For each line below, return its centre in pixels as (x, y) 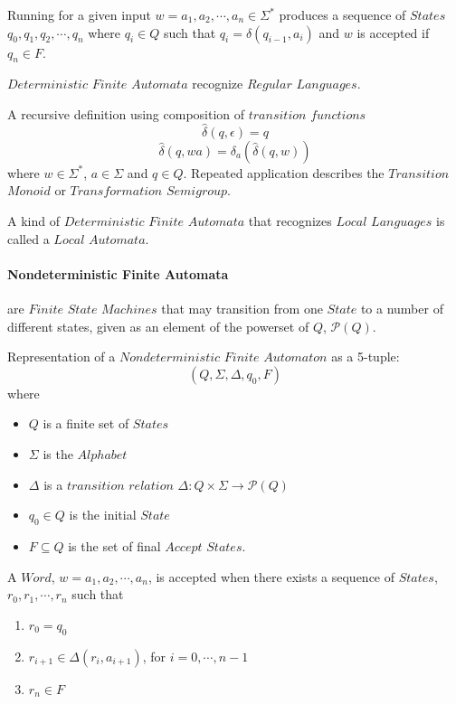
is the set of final (114, 545)
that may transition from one (242, 308)
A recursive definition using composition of (126, 113)
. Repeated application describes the (284, 172)
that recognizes (290, 220)
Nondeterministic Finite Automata (118, 273)
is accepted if (393, 32)
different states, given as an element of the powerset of (158, 326)
